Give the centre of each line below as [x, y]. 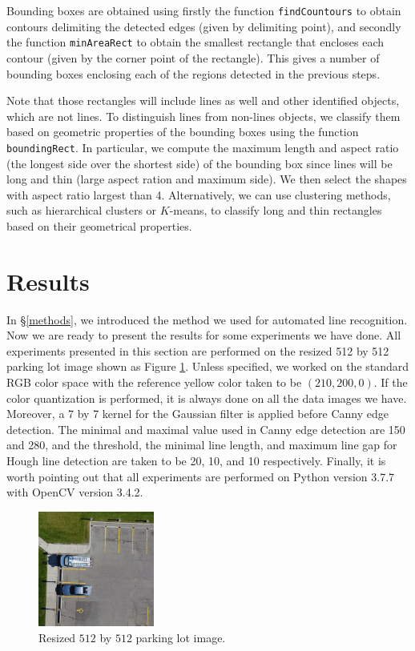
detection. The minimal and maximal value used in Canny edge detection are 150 [206, 429]
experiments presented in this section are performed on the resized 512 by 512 [198, 350]
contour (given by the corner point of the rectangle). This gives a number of [193, 57]
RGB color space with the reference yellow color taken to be [154, 382]
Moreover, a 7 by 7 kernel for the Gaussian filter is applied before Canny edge [197, 414]
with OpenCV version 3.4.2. [75, 492]
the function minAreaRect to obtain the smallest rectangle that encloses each [195, 42]
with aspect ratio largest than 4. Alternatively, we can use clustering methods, [199, 194]
